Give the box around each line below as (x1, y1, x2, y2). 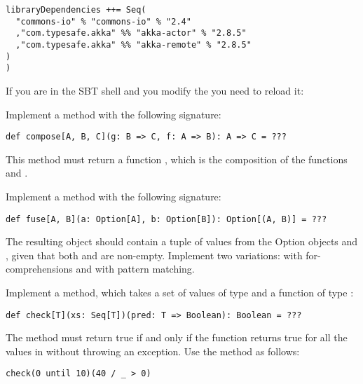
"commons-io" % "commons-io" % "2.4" (15, 16, 191, 27)
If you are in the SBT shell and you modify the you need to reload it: (6, 83, 304, 97)
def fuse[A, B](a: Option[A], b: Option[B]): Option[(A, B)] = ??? (6, 214, 327, 224)
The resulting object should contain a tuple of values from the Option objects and (6, 234, 358, 249)
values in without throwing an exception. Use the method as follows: (6, 343, 300, 358)
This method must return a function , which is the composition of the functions (6, 151, 348, 166)
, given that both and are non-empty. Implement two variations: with (6, 247, 303, 262)
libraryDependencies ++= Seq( (6, 5, 146, 15)
